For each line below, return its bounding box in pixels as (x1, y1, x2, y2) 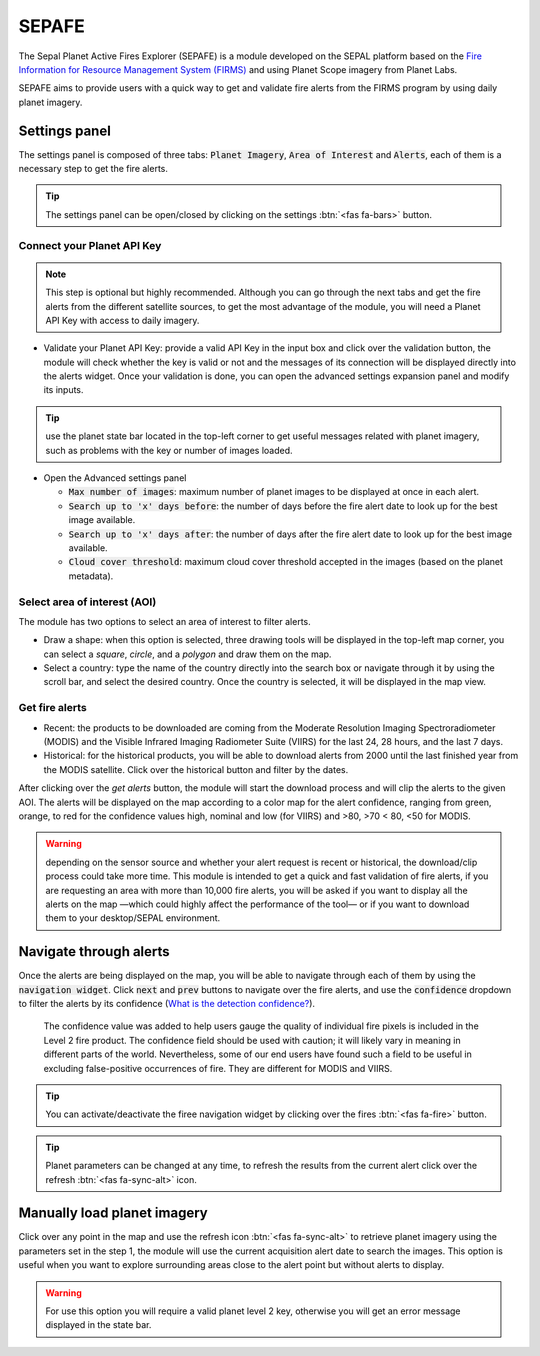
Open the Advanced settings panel (43, 472, 187, 484)
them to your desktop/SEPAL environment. (45, 912, 221, 924)
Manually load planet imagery (18, 1205, 209, 1222)
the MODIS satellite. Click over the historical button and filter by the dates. (43, 763, 349, 775)
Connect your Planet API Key (18, 238, 162, 252)
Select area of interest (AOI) (18, 595, 157, 609)
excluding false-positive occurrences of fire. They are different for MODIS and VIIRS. (43, 1062, 393, 1074)
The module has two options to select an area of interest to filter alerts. (18, 615, 312, 627)
